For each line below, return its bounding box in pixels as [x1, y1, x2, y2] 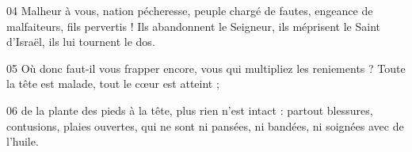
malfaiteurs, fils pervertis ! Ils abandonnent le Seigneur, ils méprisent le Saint [6, 17, 381, 34]
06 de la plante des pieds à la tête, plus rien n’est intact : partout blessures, [6, 101, 373, 118]
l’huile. [6, 133, 39, 150]
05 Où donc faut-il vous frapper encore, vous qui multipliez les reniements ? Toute [6, 59, 406, 76]
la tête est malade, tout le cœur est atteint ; [6, 75, 219, 92]
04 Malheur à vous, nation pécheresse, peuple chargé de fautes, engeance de [6, 2, 373, 18]
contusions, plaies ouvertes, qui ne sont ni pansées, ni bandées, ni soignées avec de [6, 117, 404, 134]
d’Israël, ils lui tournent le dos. [6, 33, 155, 50]
